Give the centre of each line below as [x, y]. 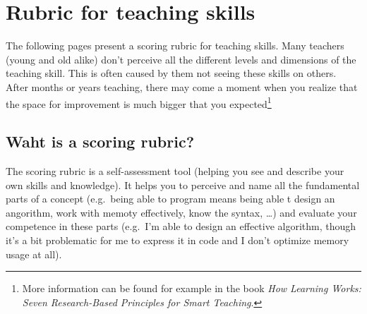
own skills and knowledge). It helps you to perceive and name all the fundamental [183, 185]
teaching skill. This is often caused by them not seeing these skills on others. [171, 73]
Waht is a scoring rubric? [100, 141]
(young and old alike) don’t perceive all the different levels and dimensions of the [181, 59]
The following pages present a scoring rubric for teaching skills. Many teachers [175, 46]
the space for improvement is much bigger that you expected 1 [139, 102]
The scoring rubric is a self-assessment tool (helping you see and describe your [175, 170]
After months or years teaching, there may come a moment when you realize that [182, 86]
